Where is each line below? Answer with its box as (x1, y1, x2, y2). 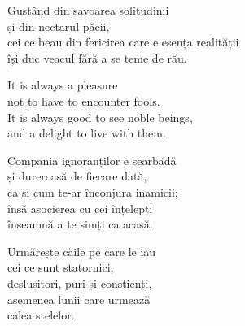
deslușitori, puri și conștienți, (7, 274, 152, 291)
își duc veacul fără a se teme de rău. (7, 49, 187, 66)
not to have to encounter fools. (7, 92, 160, 109)
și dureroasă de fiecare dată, (7, 167, 147, 185)
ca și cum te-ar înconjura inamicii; (7, 183, 178, 200)
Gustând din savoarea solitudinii (7, 2, 169, 18)
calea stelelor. (7, 306, 75, 324)
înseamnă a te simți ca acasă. (7, 215, 153, 233)
